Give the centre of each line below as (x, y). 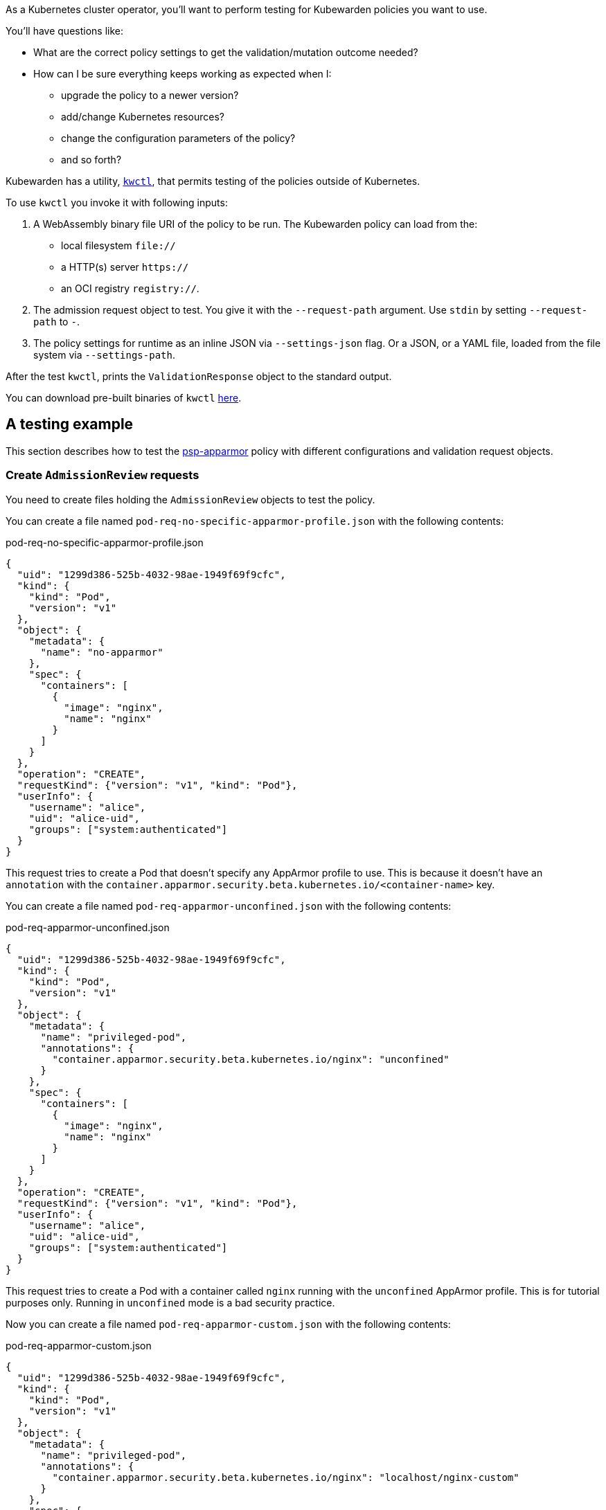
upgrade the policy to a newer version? (150, 95)
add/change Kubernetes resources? (143, 117)
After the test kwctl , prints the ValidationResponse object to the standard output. (199, 376)
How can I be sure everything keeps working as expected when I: (182, 74)
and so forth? (91, 160)
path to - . (56, 322)
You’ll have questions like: (65, 31)
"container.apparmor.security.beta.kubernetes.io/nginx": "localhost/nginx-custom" (286, 1477)
